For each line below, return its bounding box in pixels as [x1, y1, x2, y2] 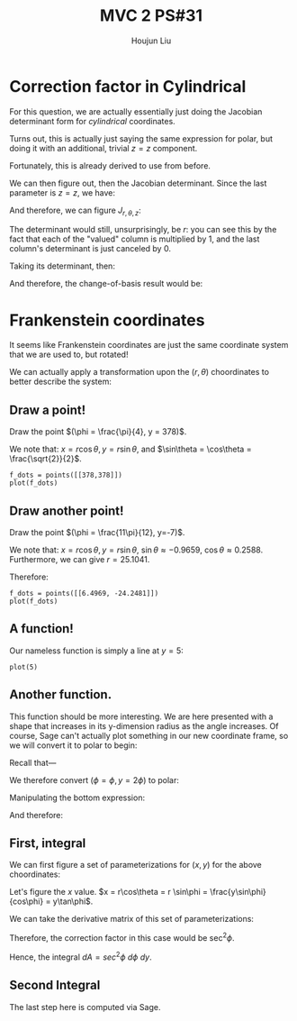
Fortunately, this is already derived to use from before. [9, 160, 211, 171]
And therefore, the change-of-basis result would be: [9, 278, 203, 289]
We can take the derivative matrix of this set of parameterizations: [9, 914, 255, 925]
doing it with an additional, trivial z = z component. [9, 142, 198, 153]
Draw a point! [9, 402, 86, 417]
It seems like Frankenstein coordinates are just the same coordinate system [9, 340, 289, 351]
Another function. [9, 687, 112, 703]
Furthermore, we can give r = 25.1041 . [9, 554, 150, 565]
